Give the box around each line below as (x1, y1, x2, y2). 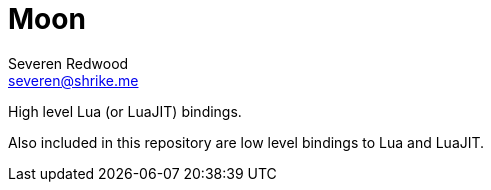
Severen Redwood (8, 54, 129, 72)
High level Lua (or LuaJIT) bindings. (8, 102, 242, 120)
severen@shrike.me (8, 71, 139, 89)
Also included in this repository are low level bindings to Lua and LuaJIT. (8, 133, 485, 151)
